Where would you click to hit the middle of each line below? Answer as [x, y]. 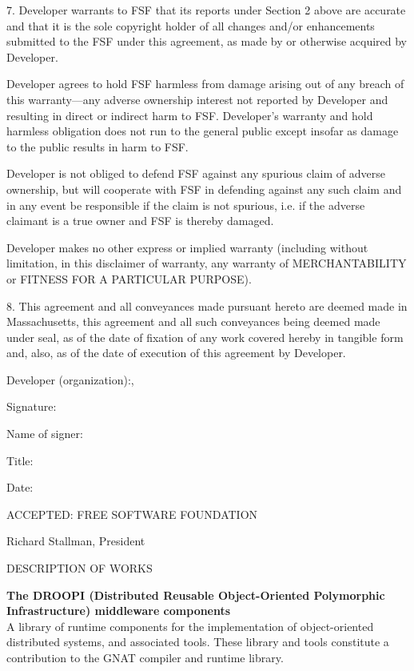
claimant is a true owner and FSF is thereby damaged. [140, 221]
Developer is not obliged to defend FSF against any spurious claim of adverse [196, 173]
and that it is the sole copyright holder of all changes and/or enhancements [191, 25]
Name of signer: [45, 434]
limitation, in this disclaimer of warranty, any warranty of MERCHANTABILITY [207, 263]
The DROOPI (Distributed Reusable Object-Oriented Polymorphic [196, 595]
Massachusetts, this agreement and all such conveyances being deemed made [193, 321]
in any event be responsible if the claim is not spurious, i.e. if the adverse [186, 205]
